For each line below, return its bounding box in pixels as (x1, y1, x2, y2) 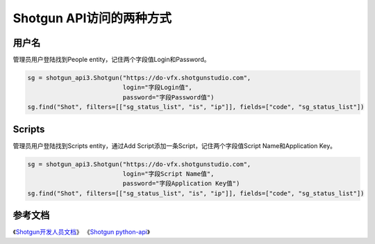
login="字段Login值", (122, 83, 192, 92)
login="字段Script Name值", (122, 170, 215, 178)
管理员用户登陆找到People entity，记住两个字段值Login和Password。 (12, 56, 210, 64)
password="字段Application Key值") (122, 179, 240, 188)
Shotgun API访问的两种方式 (12, 10, 172, 26)
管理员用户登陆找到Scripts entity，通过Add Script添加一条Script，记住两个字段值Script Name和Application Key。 (12, 141, 337, 149)
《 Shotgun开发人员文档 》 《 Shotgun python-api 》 (12, 228, 151, 236)
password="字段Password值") (122, 93, 215, 101)
